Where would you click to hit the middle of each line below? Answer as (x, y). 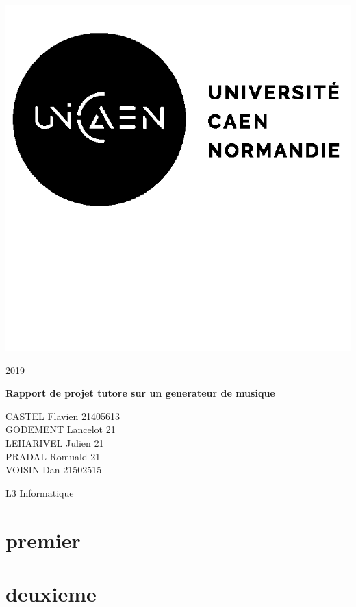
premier (43, 540)
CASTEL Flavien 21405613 (63, 416)
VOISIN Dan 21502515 (54, 470)
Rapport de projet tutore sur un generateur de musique (140, 393)
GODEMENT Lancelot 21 (61, 429)
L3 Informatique (40, 492)
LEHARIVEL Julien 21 (55, 442)
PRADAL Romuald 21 (53, 456)
